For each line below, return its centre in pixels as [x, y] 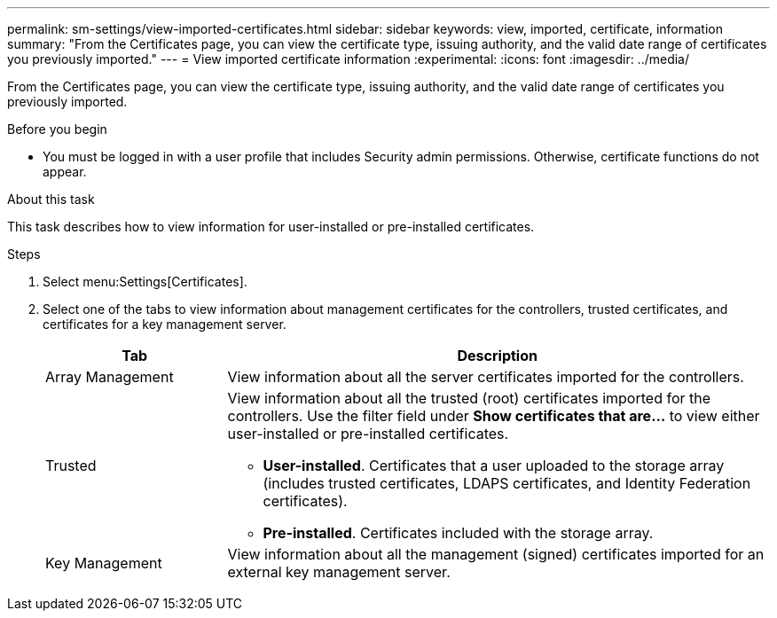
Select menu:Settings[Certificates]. [145, 282]
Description [497, 356]
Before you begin [57, 129]
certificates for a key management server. [165, 324]
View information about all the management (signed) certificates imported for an [496, 554]
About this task [51, 199]
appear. [65, 172]
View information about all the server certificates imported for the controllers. [486, 377]
